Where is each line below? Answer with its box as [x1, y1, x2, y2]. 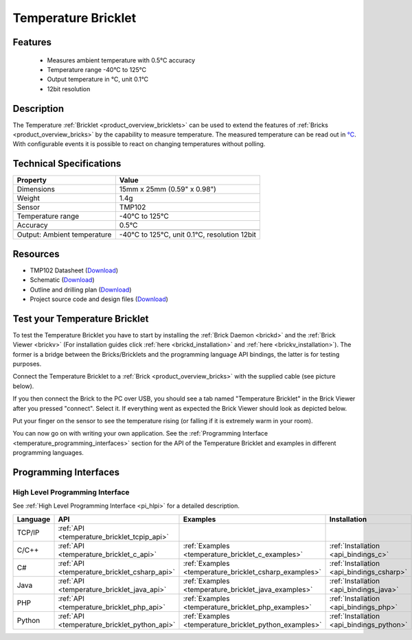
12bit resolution [47, 84, 91, 93]
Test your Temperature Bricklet [12, 313, 149, 324]
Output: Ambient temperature [16, 230, 112, 239]
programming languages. [12, 449, 84, 457]
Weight [16, 193, 41, 203]
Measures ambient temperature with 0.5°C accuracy [47, 56, 196, 64]
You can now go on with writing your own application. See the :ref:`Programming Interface [12, 429, 268, 438]
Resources [12, 248, 60, 260]
